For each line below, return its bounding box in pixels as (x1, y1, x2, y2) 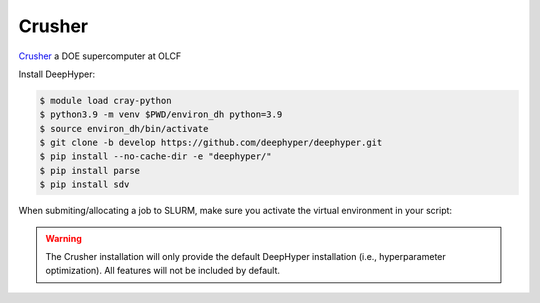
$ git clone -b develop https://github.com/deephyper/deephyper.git (39, 137, 383, 149)
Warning (45, 232, 82, 244)
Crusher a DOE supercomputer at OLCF (18, 50, 182, 62)
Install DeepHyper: (18, 68, 96, 80)
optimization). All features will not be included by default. (45, 265, 280, 277)
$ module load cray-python (39, 95, 172, 106)
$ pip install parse (39, 165, 140, 176)
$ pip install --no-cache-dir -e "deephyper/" (39, 151, 272, 162)
